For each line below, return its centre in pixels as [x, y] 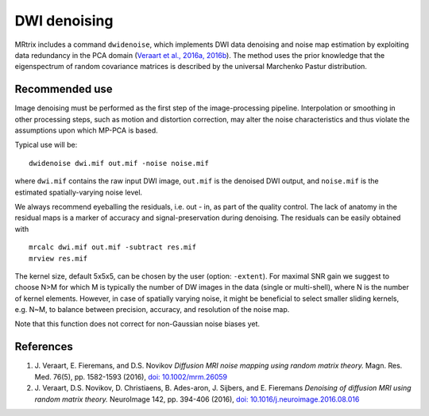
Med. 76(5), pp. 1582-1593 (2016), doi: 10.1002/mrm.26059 [131, 376]
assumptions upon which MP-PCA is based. [86, 130]
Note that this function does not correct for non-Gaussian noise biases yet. [137, 324]
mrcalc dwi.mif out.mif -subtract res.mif [113, 247]
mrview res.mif [58, 258]
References [44, 347]
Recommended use [64, 89]
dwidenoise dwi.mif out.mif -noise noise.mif [119, 163]
